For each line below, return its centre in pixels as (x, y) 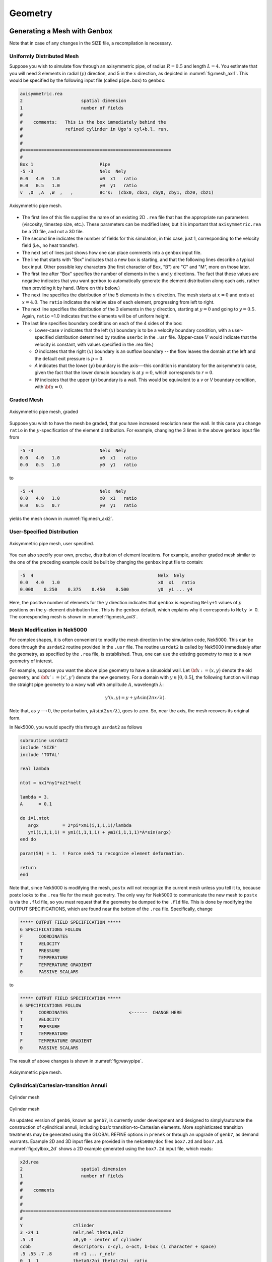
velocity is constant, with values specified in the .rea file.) (94, 344)
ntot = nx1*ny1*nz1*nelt (51, 783)
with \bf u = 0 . (49, 387)
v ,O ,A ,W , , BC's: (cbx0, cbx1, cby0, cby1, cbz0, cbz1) (117, 193)
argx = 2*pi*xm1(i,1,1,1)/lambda (80, 825)
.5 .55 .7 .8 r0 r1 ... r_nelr (68, 1254)
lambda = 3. (35, 797)
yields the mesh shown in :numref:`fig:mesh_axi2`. (61, 518)
